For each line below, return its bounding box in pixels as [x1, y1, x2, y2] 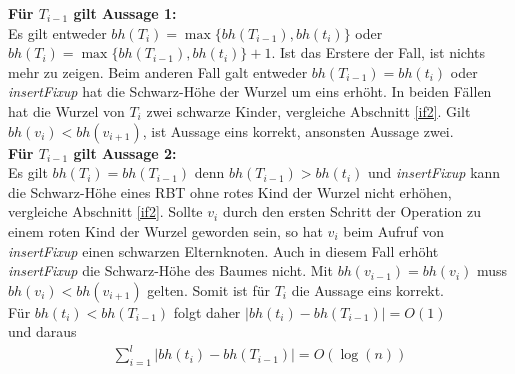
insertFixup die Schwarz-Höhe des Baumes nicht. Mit [8, 260, 333, 281]
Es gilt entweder [8, 22, 107, 43]
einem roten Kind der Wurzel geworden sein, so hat [8, 220, 323, 241]
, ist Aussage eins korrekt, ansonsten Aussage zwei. [142, 120, 454, 141]
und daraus [8, 321, 77, 342]
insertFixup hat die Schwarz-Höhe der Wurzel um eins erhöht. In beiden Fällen [8, 81, 492, 102]
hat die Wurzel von [8, 100, 125, 121]
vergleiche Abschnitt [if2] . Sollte [8, 201, 203, 222]
